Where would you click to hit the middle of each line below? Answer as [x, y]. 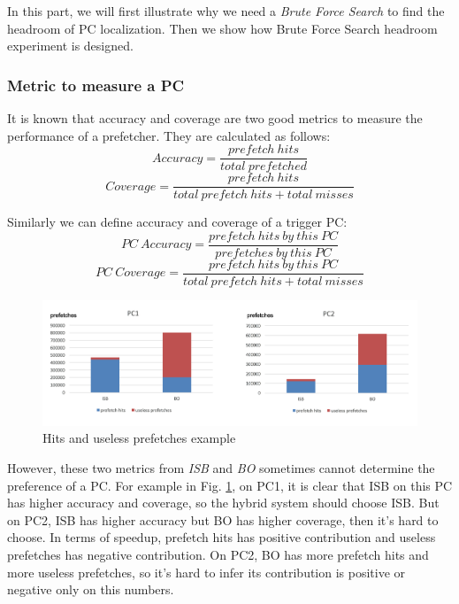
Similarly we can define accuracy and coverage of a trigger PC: [177, 222]
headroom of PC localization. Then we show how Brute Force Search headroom [222, 28]
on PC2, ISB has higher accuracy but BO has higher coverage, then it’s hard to [223, 519]
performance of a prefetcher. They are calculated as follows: [169, 135]
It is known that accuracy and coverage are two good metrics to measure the [215, 118]
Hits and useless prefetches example [139, 438]
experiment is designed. [70, 46]
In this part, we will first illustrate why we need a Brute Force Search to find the [226, 11]
